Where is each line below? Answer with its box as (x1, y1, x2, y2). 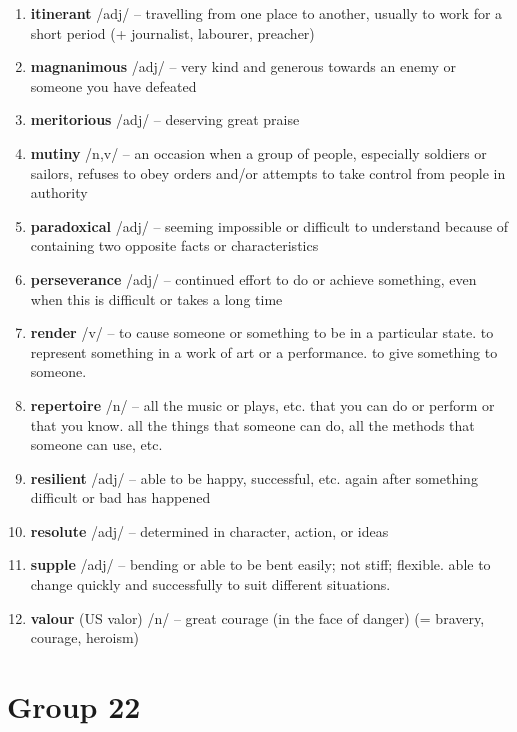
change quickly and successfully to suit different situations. (30, 574, 391, 595)
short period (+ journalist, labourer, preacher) (30, 22, 315, 43)
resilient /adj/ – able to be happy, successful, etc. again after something (30, 467, 478, 488)
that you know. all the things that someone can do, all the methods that (30, 414, 475, 435)
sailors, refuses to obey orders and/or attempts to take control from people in (30, 162, 506, 183)
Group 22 (7, 686, 141, 727)
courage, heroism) (30, 627, 140, 648)
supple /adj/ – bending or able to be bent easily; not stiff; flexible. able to (30, 554, 491, 575)
